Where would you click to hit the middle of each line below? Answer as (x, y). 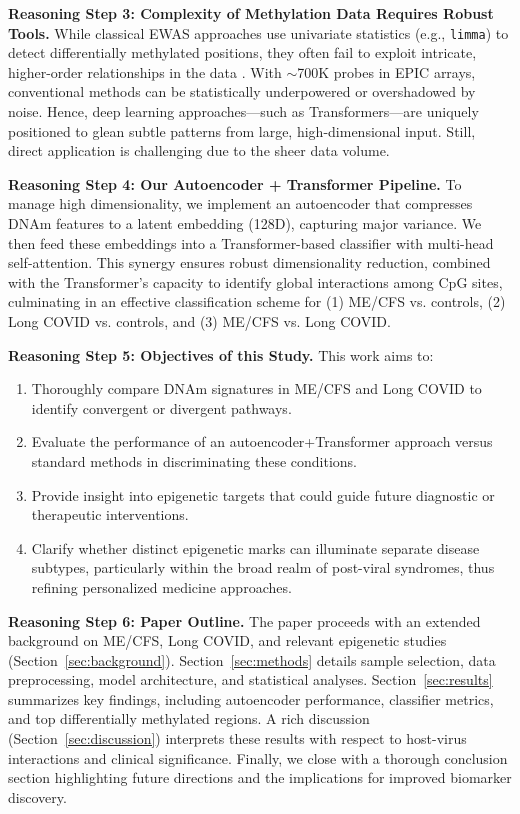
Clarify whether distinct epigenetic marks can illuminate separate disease (255, 547)
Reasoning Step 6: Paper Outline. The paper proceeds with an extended (244, 620)
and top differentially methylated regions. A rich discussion (189, 718)
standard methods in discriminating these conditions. (194, 460)
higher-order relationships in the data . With (145, 71)
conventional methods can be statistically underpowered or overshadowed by (242, 91)
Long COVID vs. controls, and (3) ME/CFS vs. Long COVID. (199, 320)
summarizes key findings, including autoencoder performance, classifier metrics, (251, 698)
